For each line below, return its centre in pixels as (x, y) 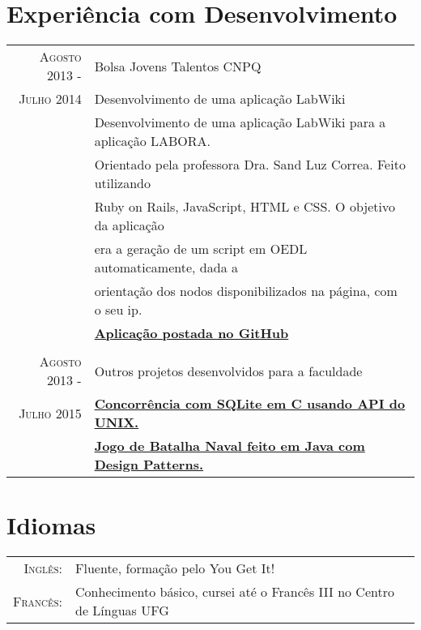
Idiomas (51, 525)
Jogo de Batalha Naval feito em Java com (230, 446)
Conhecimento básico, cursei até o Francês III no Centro (235, 592)
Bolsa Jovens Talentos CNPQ (178, 66)
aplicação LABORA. (152, 141)
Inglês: (43, 568)
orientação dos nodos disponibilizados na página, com (246, 291)
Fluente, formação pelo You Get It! (175, 568)
